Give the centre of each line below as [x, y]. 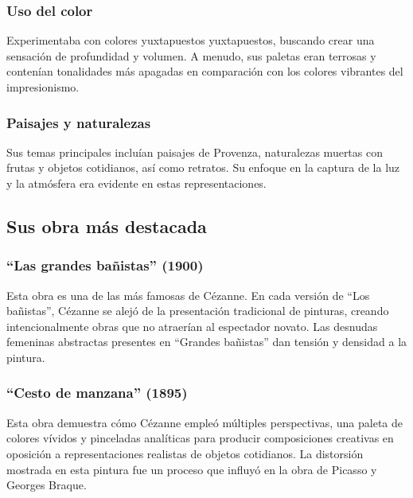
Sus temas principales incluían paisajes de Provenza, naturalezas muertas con [195, 152]
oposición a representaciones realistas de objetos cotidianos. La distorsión [185, 453]
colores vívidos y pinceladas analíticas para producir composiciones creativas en [200, 438]
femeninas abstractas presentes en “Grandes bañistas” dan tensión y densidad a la [207, 342]
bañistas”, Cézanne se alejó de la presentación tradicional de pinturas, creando [198, 311]
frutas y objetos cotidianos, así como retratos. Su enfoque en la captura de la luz [203, 167]
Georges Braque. [47, 485]
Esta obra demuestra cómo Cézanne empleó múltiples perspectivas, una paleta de [205, 422]
